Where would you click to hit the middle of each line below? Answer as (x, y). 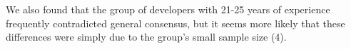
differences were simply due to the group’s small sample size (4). (146, 37)
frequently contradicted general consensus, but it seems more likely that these (175, 23)
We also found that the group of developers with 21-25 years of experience (168, 9)
